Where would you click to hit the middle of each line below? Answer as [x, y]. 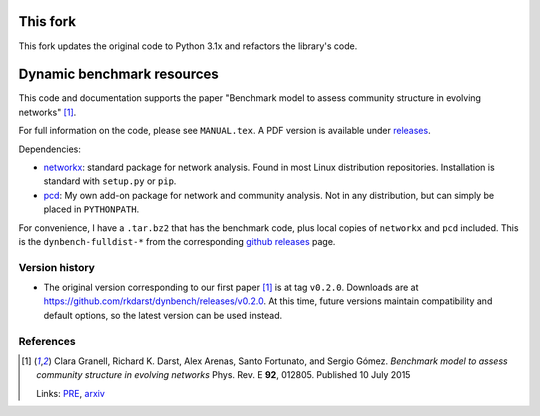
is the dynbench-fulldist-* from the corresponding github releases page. [177, 241]
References [47, 341]
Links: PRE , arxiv [70, 393]
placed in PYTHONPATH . [91, 209]
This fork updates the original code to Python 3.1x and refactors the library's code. [188, 46]
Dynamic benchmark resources [118, 74]
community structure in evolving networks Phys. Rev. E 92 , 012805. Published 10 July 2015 [223, 375]
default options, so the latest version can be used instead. [163, 315]
